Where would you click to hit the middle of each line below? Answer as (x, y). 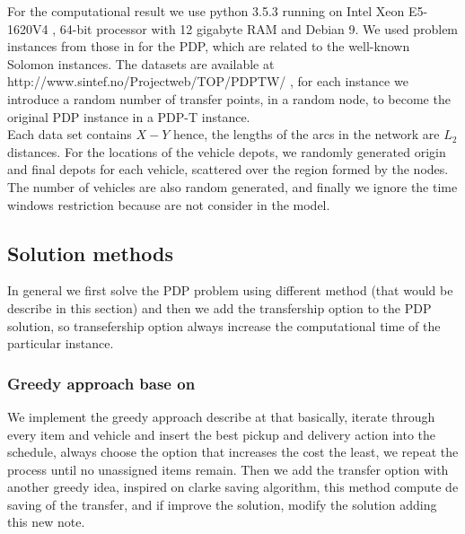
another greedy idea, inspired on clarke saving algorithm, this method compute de (233, 487)
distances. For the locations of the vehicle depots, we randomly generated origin (227, 151)
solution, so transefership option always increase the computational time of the (224, 325)
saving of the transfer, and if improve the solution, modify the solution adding (222, 504)
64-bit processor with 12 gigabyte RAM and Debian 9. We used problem (259, 28)
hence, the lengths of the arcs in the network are (306, 134)
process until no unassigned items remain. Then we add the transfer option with (228, 469)
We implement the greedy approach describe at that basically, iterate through (221, 416)
